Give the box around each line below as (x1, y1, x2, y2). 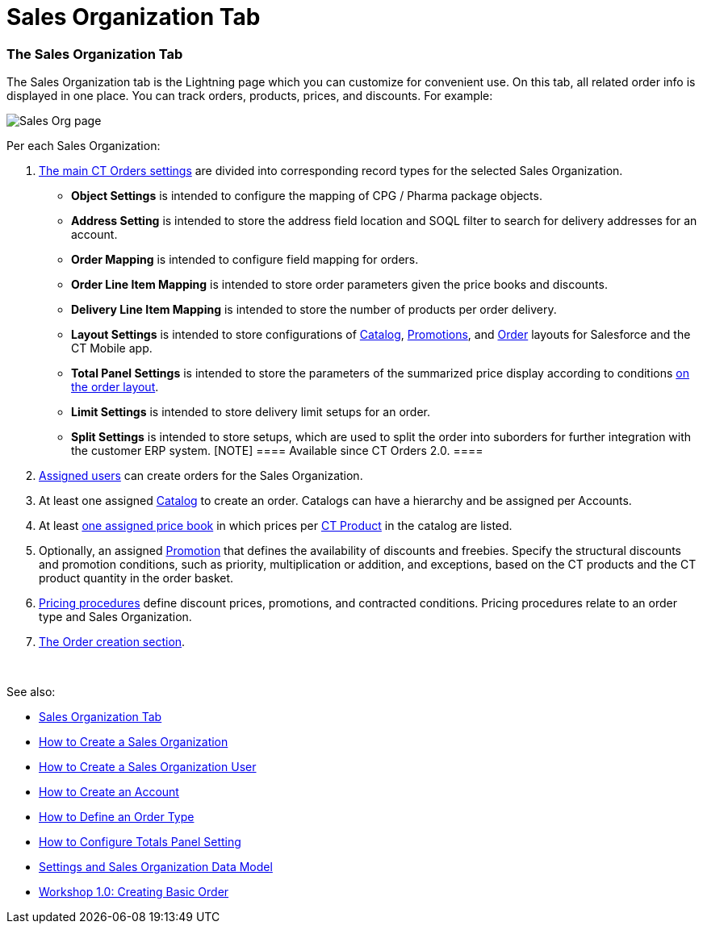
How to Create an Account (39, 785, 179, 799)
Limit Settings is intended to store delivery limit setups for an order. (71, 405, 430, 419)
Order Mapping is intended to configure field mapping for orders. (71, 252, 419, 267)
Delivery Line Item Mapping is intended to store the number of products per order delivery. (71, 302, 557, 317)
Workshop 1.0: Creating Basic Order (39, 885, 229, 899)
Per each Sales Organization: (6, 139, 161, 153)
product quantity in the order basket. (39, 571, 234, 586)
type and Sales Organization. (39, 610, 192, 624)
